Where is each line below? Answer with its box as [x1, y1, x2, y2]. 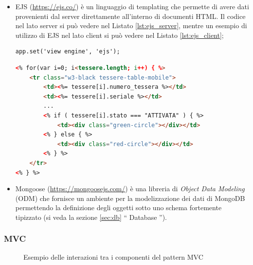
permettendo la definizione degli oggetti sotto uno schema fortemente [15, 202, 222, 213]
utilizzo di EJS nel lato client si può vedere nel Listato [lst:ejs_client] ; [15, 30, 224, 40]
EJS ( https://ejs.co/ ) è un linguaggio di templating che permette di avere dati [15, 1, 249, 11]
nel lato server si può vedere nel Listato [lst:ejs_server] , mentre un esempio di [15, 20, 247, 31]
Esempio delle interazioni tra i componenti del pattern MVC [23, 251, 203, 262]
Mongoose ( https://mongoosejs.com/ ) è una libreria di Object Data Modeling [15, 183, 245, 194]
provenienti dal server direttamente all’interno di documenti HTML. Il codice [15, 11, 246, 21]
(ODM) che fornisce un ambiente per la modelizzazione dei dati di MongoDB [15, 193, 245, 203]
